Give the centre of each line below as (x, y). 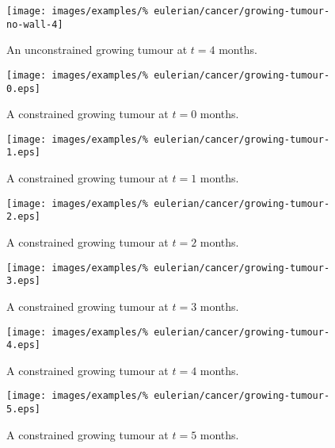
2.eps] (23, 217)
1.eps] (23, 153)
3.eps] (23, 281)
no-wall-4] (35, 24)
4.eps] (23, 345)
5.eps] (23, 410)
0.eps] (23, 88)
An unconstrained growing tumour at (97, 50)
